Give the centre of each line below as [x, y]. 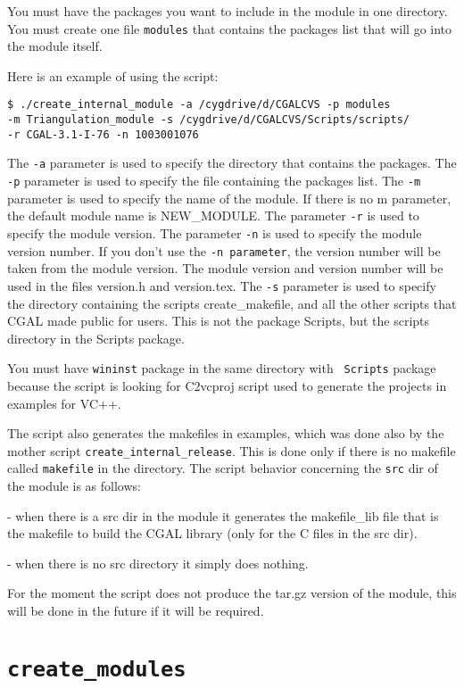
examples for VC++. [64, 403]
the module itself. [55, 46]
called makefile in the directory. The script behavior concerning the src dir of [223, 468]
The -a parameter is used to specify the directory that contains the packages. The [232, 163]
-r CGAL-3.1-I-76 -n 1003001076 [103, 134]
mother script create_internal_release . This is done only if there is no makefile [232, 450]
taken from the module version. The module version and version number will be [225, 268]
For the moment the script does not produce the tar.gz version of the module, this [232, 593]
